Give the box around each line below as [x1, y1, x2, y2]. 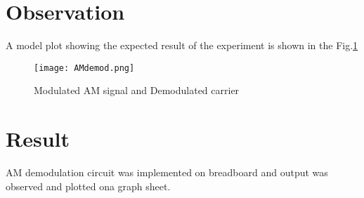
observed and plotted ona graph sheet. [6, 178, 171, 193]
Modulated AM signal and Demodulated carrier [34, 83, 240, 98]
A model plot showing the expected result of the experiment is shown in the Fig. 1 [6, 38, 358, 53]
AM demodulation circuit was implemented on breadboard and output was [6, 165, 328, 180]
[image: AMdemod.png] [34, 62, 135, 73]
